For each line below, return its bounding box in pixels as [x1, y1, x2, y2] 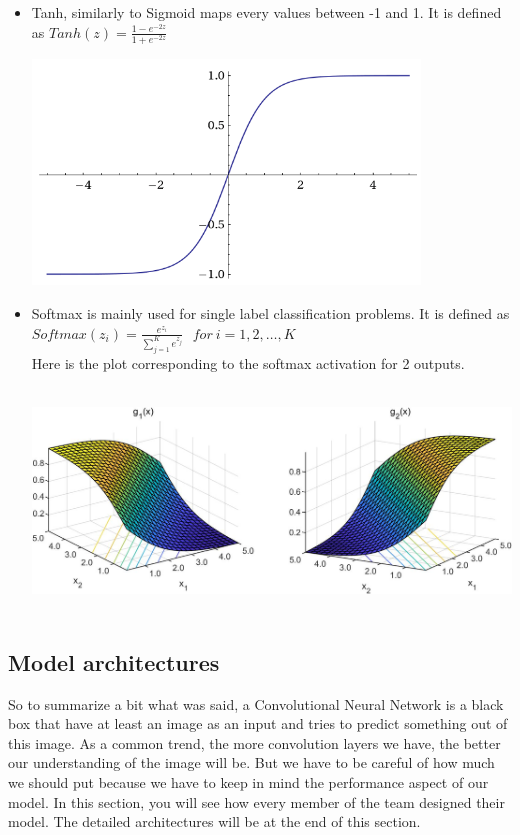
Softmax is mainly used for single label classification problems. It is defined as [31, 303, 510, 324]
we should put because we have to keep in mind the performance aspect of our [8, 772, 489, 793]
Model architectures [8, 646, 220, 677]
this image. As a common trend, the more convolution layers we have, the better [8, 732, 501, 753]
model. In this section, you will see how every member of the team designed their [8, 791, 505, 812]
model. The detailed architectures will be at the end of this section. [8, 811, 421, 832]
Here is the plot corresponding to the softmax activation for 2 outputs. [31, 352, 465, 373]
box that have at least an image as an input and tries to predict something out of [8, 713, 508, 734]
